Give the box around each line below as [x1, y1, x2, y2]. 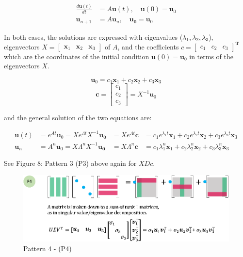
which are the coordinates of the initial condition [4, 51, 149, 61]
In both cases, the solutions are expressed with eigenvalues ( [4, 32, 183, 42]
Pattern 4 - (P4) [23, 243, 72, 253]
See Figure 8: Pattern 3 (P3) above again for [4, 158, 137, 168]
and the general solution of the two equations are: [4, 112, 152, 122]
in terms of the [189, 51, 234, 61]
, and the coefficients [117, 41, 179, 51]
